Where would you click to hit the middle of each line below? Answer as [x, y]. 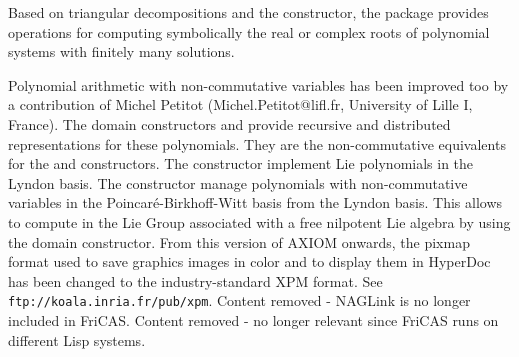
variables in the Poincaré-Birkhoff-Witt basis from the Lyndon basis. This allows [255, 202]
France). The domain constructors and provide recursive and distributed [229, 123]
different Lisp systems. [77, 339]
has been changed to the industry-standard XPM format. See [195, 280]
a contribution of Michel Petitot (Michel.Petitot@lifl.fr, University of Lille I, [240, 104]
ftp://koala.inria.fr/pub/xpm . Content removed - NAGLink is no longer [239, 300]
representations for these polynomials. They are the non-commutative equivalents [257, 143]
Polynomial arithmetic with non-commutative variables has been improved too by [258, 84]
